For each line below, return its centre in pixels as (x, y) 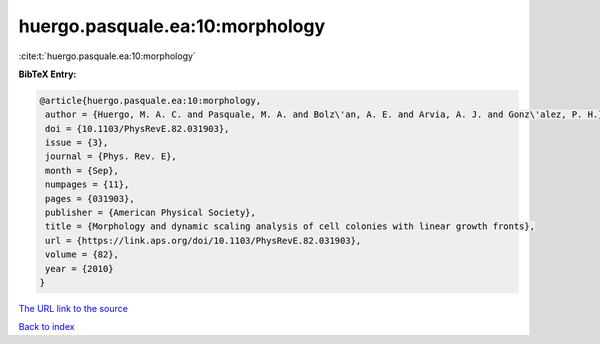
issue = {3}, (77, 143)
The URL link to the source (73, 308)
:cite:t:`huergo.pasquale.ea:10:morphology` (107, 56)
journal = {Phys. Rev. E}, (111, 156)
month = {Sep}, (82, 170)
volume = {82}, (82, 254)
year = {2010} (79, 268)
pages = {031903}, (90, 198)
